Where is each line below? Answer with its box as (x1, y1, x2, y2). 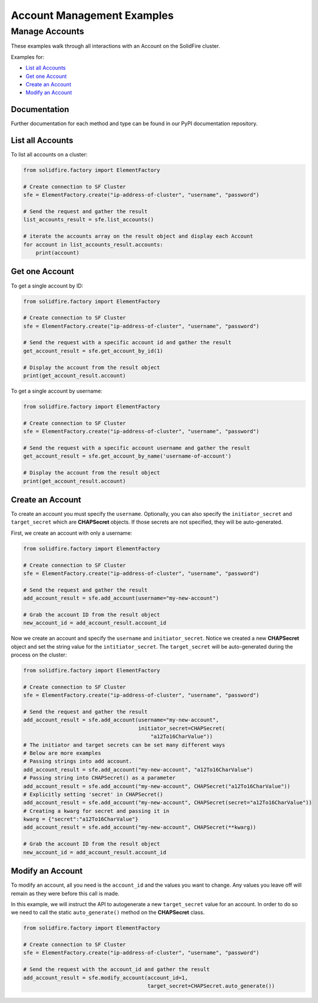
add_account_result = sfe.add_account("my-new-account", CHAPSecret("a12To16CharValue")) (23, 783, 291, 789)
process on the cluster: (11, 651, 67, 658)
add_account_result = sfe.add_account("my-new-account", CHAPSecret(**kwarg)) (23, 824, 256, 831)
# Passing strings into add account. (23, 758, 132, 764)
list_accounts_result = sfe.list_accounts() (23, 216, 154, 223)
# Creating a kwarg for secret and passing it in (23, 808, 170, 814)
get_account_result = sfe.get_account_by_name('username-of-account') (23, 453, 232, 460)
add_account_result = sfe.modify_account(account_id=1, (23, 974, 188, 981)
